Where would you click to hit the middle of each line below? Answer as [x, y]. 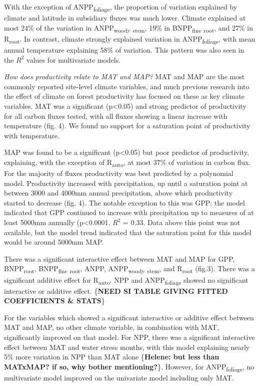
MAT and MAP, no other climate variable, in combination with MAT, [112, 327]
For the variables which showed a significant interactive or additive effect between [129, 317]
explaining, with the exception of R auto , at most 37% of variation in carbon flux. [127, 162]
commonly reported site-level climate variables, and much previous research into [127, 86]
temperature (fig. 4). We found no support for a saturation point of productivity [127, 126]
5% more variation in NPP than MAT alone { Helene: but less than [112, 357]
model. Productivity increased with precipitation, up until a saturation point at [126, 183]
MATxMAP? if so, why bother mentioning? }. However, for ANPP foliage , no [129, 367]
